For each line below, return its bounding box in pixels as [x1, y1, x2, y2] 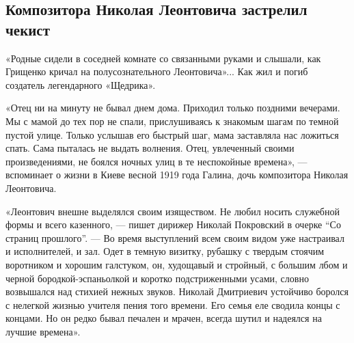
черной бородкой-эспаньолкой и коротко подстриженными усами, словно [5, 271, 309, 285]
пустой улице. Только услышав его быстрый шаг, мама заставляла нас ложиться [5, 127, 339, 141]
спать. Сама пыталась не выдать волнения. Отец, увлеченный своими [5, 141, 295, 155]
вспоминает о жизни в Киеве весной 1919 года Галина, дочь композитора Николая [5, 167, 349, 182]
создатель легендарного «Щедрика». [5, 77, 156, 92]
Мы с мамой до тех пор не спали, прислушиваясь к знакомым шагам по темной [5, 113, 339, 128]
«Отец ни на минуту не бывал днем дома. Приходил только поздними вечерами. [5, 100, 340, 115]
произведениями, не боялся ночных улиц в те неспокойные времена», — [5, 154, 308, 168]
